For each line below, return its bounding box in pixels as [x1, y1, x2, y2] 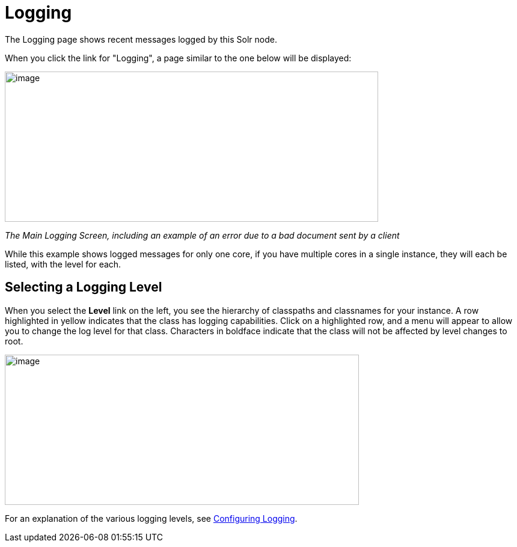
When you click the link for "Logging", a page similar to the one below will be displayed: [5, 52, 352, 63]
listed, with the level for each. [5, 258, 121, 269]
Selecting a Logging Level [5, 280, 162, 295]
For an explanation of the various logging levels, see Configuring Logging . [5, 513, 298, 524]
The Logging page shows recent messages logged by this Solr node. [5, 34, 277, 44]
